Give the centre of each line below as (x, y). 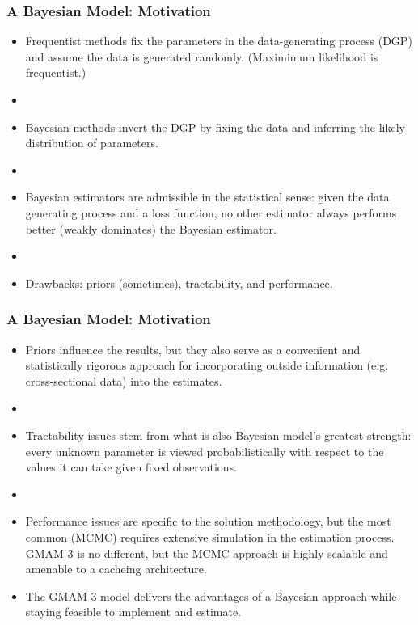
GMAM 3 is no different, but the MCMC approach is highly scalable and (207, 553)
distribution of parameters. (92, 143)
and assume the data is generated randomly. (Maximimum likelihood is (202, 56)
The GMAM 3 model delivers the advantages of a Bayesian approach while (211, 595)
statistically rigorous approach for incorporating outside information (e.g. (207, 365)
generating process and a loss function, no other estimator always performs (211, 212)
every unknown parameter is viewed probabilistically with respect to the (205, 451)
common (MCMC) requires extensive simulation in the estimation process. (210, 536)
